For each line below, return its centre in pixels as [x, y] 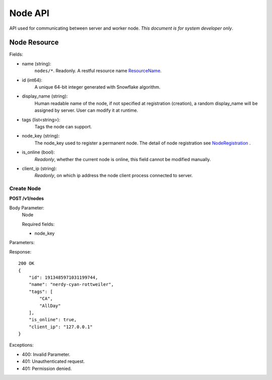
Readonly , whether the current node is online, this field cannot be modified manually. [123, 159]
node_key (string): [41, 136]
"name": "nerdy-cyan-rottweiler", [71, 285]
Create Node [25, 189]
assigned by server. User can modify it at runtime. [86, 110]
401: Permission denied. [47, 368]
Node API [29, 13]
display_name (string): [45, 96]
